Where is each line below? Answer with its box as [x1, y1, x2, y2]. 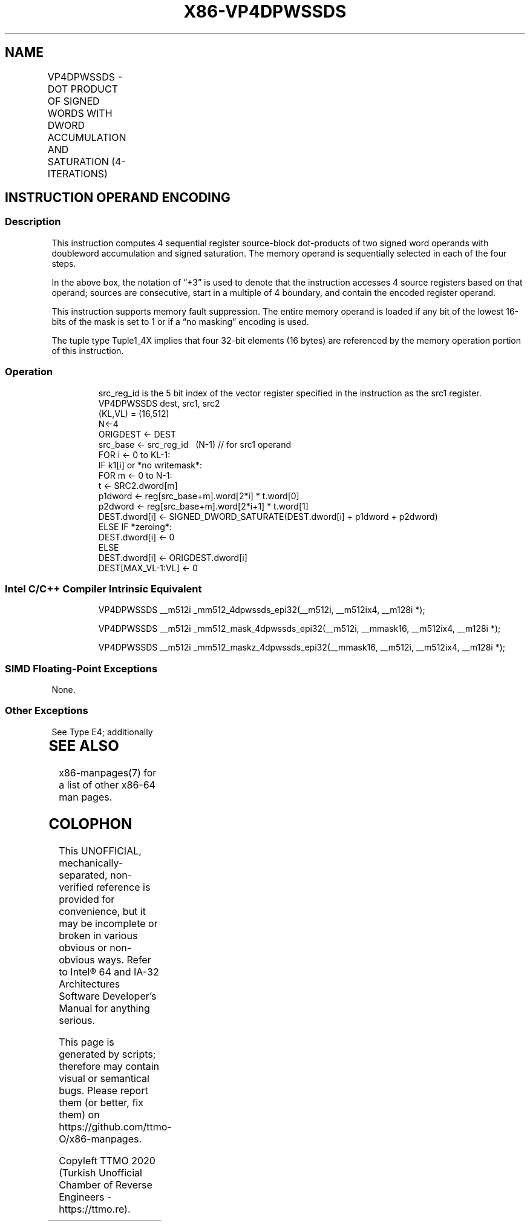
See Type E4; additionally [51, 726, 153, 737]
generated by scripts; [59, 1047, 156, 1060]
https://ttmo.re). [59, 1202, 131, 1215]
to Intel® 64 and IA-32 [59, 965, 159, 978]
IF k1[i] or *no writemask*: [98, 459, 203, 470]
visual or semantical [59, 1072, 149, 1084]
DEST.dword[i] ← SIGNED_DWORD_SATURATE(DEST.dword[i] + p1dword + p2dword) [98, 511, 438, 522]
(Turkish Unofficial [59, 1166, 142, 1179]
